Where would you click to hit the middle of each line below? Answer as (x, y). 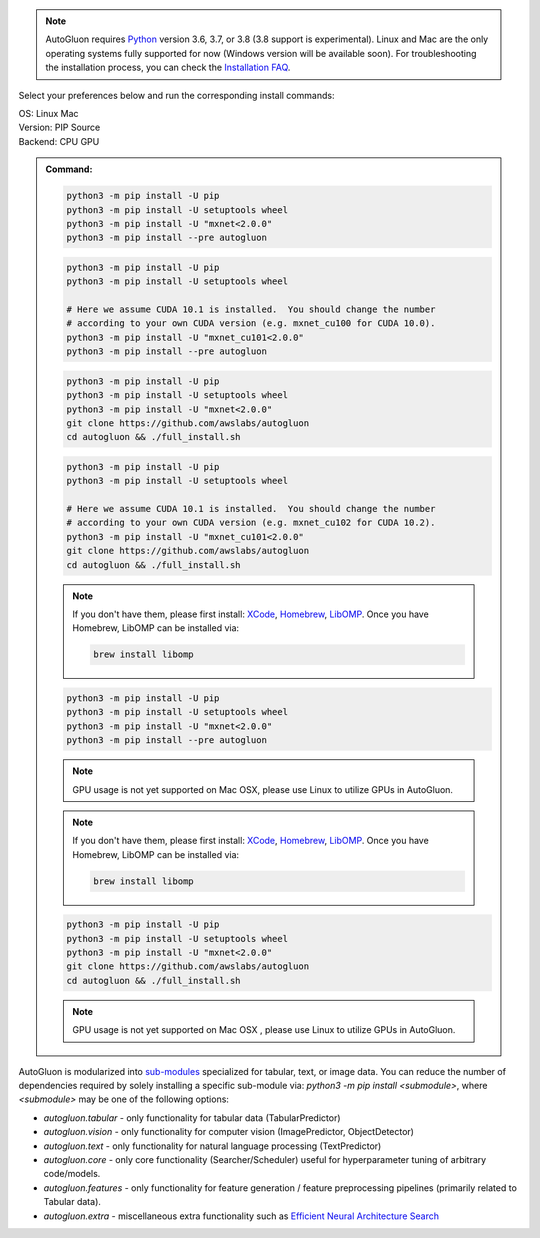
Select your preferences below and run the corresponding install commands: (176, 95)
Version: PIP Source (59, 127)
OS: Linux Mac (48, 113)
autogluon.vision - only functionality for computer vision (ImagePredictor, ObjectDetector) (229, 1132)
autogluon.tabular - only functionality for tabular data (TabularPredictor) (192, 1117)
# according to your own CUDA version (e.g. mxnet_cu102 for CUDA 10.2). (251, 523)
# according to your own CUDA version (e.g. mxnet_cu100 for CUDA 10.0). (251, 323)
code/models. (72, 1174)
